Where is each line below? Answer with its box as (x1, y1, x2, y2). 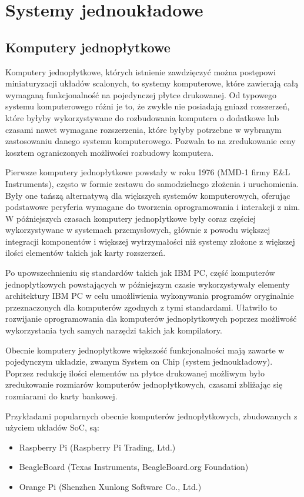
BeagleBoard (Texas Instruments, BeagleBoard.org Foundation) (19, 461, 249, 473)
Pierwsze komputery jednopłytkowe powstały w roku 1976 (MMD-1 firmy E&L (5, 166, 290, 178)
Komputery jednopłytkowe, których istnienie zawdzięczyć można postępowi (5, 65, 276, 78)
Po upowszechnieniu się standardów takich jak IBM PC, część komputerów (5, 266, 275, 279)
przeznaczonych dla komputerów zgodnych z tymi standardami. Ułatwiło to (5, 301, 278, 313)
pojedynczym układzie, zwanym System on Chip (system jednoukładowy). (5, 355, 273, 368)
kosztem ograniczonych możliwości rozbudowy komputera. (5, 146, 214, 158)
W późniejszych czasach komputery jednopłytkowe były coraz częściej (5, 212, 256, 224)
